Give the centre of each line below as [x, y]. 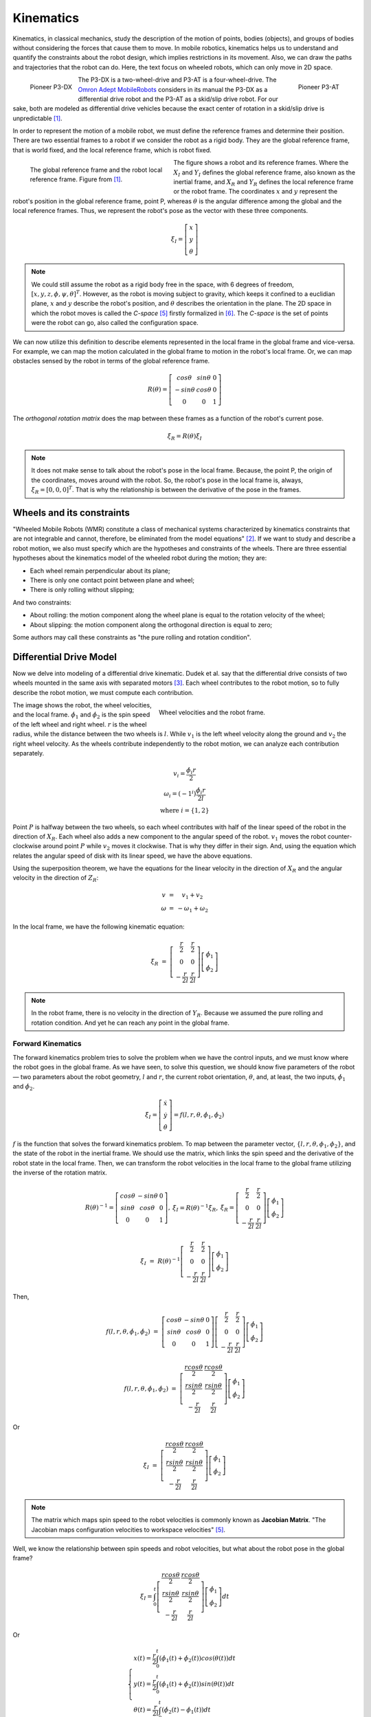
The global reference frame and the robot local [96, 170]
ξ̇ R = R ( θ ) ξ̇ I [184, 437]
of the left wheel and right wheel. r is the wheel [80, 724]
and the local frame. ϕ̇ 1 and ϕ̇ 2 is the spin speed [81, 716]
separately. [29, 753]
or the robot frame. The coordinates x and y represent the [256, 192]
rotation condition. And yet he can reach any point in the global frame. [130, 1023]
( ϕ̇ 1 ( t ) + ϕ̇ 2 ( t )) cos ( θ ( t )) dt [198, 1659]
